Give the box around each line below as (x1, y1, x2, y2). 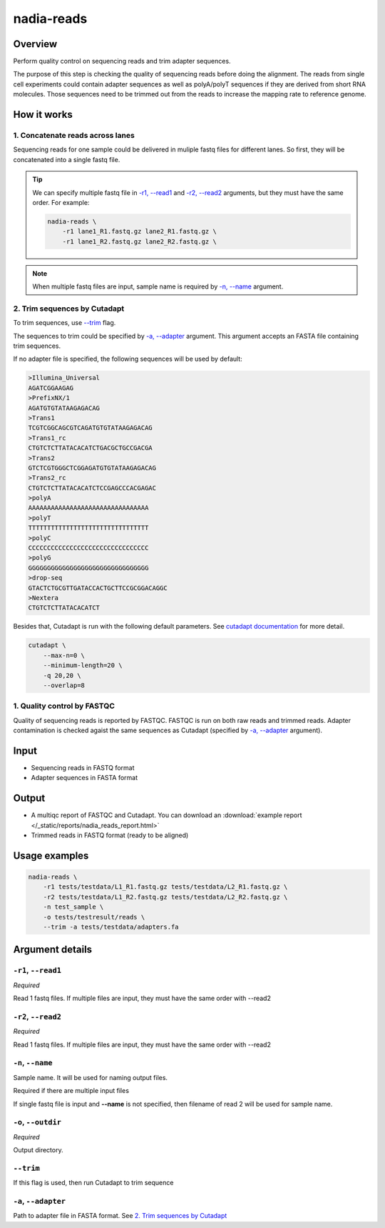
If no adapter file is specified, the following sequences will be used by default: (13, 354, 242, 364)
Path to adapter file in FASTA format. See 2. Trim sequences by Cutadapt (13, 1212, 227, 1220)
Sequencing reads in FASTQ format (31, 763, 135, 772)
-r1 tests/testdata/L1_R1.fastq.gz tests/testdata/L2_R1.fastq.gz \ (43, 883, 288, 891)
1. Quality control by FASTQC (13, 701, 115, 711)
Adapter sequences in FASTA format (31, 774, 138, 782)
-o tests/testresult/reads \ (43, 913, 145, 921)
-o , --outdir (13, 1117, 62, 1127)
